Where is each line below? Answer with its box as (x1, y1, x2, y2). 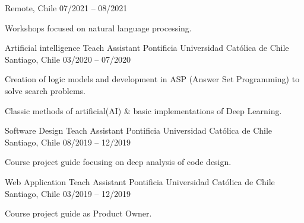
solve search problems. (5, 84, 86, 96)
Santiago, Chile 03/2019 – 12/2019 (5, 187, 131, 199)
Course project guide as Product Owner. (5, 207, 152, 219)
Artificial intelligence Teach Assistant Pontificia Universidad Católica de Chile (5, 41, 289, 54)
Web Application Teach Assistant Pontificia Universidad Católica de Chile (5, 175, 275, 188)
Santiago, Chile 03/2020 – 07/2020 (5, 53, 131, 65)
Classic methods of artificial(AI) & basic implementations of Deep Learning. (5, 104, 282, 117)
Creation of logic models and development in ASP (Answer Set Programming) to (5, 73, 300, 85)
